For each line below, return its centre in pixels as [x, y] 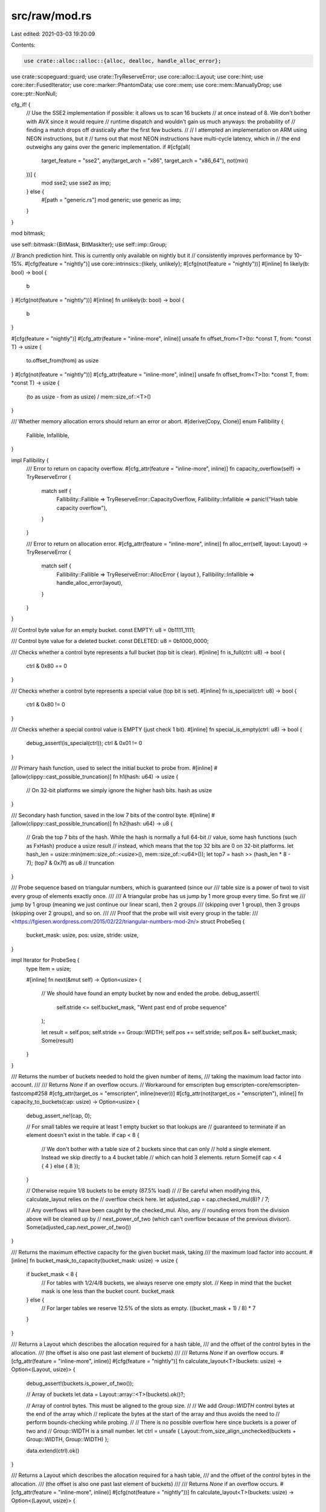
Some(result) [58, 1040]
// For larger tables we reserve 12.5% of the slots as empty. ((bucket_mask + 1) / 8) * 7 [149, 1308]
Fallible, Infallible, [48, 435]
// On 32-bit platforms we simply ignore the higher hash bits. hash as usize [119, 790]
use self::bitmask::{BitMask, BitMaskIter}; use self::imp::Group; [89, 244]
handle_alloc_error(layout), [90, 583]
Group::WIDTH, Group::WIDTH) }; [68, 1439]
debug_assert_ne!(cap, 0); [59, 1115]
